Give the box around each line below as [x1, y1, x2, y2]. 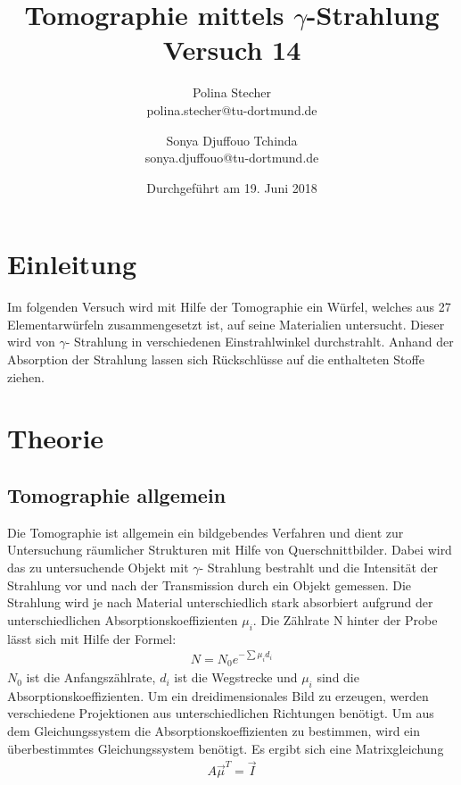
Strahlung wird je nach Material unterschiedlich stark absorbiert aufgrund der [7, 593, 433, 612]
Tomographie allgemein [7, 480, 226, 508]
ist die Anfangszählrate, [26, 668, 156, 687]
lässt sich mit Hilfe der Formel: [7, 629, 177, 647]
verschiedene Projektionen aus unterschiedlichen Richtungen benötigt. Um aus [7, 704, 434, 722]
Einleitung [7, 246, 137, 282]
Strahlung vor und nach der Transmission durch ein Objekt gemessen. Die [7, 575, 412, 594]
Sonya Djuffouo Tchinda [166, 130, 298, 149]
